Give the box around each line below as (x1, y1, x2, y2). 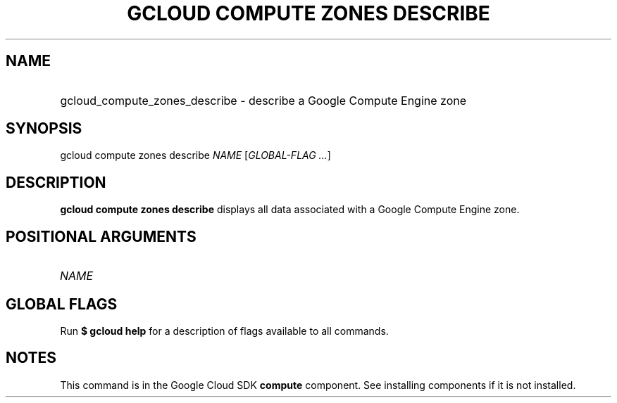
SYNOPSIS (6, 120, 82, 138)
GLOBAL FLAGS (6, 295, 118, 313)
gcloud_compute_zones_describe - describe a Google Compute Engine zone (60, 93, 467, 108)
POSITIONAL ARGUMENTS (6, 227, 197, 245)
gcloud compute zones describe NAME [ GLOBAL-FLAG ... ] (60, 149, 331, 162)
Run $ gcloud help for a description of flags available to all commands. (60, 324, 389, 337)
